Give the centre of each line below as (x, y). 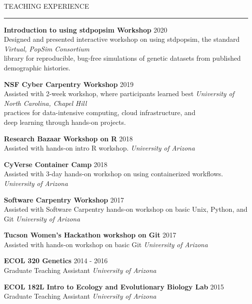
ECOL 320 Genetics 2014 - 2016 (56, 261)
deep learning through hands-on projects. (65, 122)
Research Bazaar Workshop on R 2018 (69, 138)
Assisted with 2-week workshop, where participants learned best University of (119, 93)
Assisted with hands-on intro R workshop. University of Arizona (100, 148)
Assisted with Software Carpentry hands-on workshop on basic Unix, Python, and (126, 209)
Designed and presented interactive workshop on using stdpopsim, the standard (122, 39)
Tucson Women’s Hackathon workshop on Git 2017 (90, 235)
